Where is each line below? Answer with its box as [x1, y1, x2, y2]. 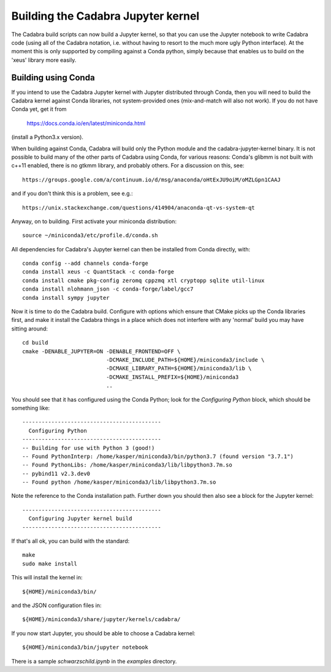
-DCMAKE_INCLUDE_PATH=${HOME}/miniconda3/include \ [106, 356, 265, 363]
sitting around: [11, 325, 48, 332]
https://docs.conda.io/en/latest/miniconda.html [26, 120, 146, 127]
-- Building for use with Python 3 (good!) [22, 445, 155, 451]
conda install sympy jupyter [22, 294, 110, 301]
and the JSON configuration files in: [11, 601, 102, 609]
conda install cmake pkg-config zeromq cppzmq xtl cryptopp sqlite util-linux [22, 277, 265, 284]
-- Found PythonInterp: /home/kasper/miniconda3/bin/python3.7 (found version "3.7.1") [22, 452, 294, 460]
